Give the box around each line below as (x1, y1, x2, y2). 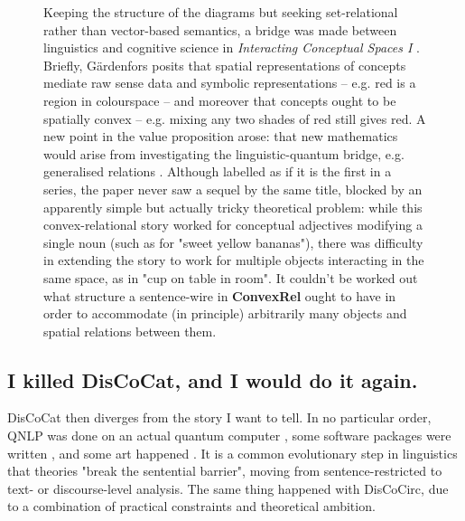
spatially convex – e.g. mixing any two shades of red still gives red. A (43, 109, 426, 128)
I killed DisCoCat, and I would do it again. (7, 365, 418, 393)
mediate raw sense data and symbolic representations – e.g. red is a (43, 73, 416, 92)
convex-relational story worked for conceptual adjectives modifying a (43, 215, 423, 234)
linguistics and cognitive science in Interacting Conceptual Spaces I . (43, 38, 420, 57)
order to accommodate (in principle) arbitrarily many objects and (43, 304, 407, 323)
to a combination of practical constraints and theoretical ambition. (7, 497, 376, 516)
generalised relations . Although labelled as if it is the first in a (43, 162, 392, 181)
